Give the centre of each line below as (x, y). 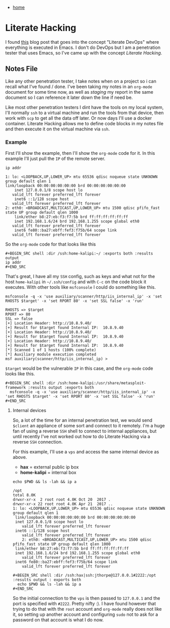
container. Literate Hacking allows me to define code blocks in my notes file (84, 123)
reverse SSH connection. (38, 442)
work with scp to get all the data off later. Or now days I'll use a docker (79, 118)
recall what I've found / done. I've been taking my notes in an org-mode (79, 87)
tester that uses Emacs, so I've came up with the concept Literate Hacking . (84, 52)
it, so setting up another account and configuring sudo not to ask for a (85, 615)
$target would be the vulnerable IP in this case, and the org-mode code (79, 368)
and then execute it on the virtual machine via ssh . (58, 129)
